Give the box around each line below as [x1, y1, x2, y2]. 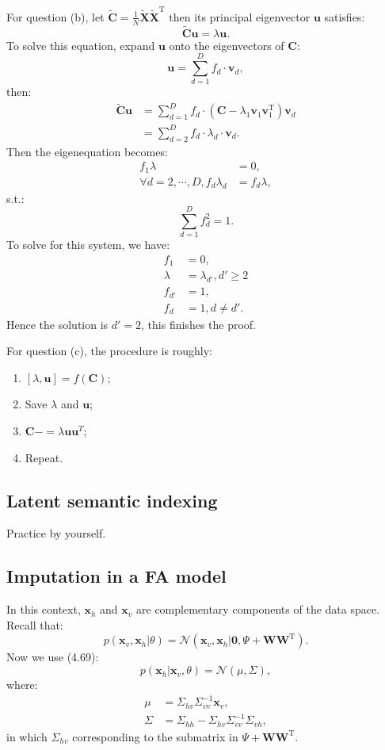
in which [6, 728, 48, 744]
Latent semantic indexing [6, 488, 218, 512]
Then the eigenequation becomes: [6, 143, 168, 159]
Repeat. [25, 449, 63, 465]
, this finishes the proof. [141, 316, 257, 332]
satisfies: [324, 8, 365, 25]
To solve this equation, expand [6, 36, 155, 53]
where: [6, 676, 38, 693]
